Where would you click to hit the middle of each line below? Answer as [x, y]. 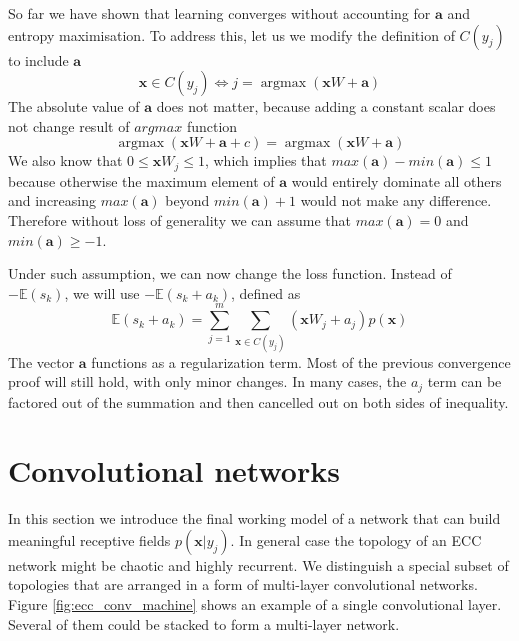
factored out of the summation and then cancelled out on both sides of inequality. [258, 401]
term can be [464, 381]
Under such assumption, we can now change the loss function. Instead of [230, 273]
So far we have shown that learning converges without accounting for [219, 13]
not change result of [69, 125]
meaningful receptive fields [89, 539]
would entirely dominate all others [396, 180]
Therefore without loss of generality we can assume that [179, 220]
